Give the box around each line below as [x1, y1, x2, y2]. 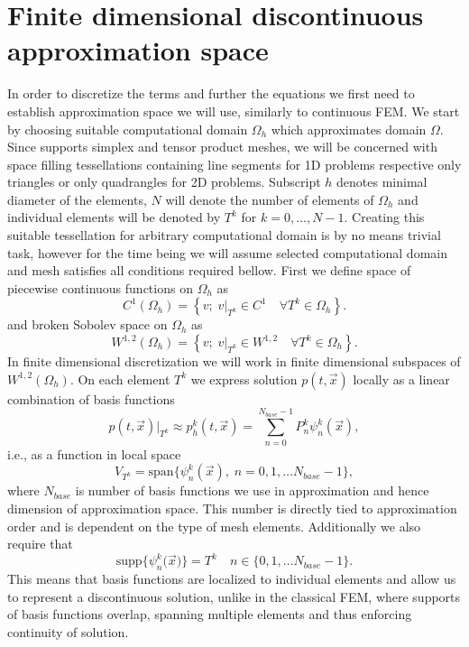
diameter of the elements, [7, 189, 147, 208]
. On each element [69, 369, 170, 388]
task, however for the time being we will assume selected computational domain [7, 243, 447, 262]
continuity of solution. [7, 622, 129, 641]
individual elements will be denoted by [7, 208, 221, 226]
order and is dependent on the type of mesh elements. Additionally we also [7, 516, 421, 535]
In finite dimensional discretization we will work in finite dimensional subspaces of [7, 352, 461, 371]
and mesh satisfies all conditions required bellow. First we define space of [7, 261, 411, 280]
